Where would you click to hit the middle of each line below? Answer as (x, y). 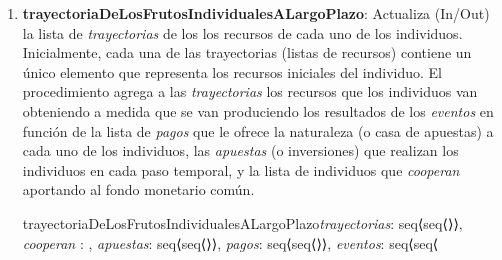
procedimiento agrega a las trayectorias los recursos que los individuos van (250, 91)
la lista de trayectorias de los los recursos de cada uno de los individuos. (242, 32)
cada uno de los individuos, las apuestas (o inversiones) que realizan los (240, 150)
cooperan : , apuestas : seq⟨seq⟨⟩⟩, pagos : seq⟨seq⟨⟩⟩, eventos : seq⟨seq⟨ (230, 242)
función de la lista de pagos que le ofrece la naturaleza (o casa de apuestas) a (258, 130)
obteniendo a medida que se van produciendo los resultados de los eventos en (258, 110)
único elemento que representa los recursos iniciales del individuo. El (232, 71)
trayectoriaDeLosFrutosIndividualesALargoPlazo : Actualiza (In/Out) (256, 13)
